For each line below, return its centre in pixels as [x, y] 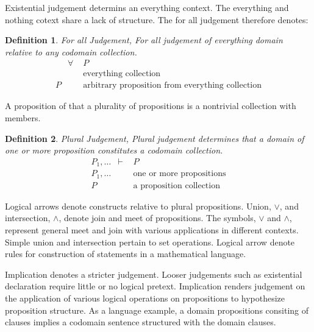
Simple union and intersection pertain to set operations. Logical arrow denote [150, 242]
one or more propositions [180, 174]
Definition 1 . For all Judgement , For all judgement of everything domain [144, 40]
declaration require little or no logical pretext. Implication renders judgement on [155, 286]
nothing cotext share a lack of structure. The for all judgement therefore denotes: [157, 19]
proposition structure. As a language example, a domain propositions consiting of [157, 310]
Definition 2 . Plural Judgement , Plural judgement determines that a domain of [155, 138]
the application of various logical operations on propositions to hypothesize [145, 298]
